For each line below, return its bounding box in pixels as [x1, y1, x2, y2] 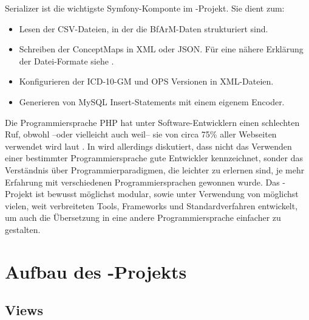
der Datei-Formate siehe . [19, 54, 114, 67]
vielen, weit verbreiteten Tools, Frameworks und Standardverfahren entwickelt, [5, 199, 298, 212]
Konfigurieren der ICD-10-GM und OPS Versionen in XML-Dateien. [19, 75, 274, 88]
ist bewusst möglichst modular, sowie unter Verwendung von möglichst [35, 187, 299, 200]
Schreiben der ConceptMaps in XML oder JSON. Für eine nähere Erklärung [19, 43, 304, 55]
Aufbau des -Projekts [5, 259, 187, 283]
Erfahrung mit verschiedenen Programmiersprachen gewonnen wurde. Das [5, 175, 280, 188]
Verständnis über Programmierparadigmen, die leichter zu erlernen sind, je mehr [5, 163, 305, 176]
